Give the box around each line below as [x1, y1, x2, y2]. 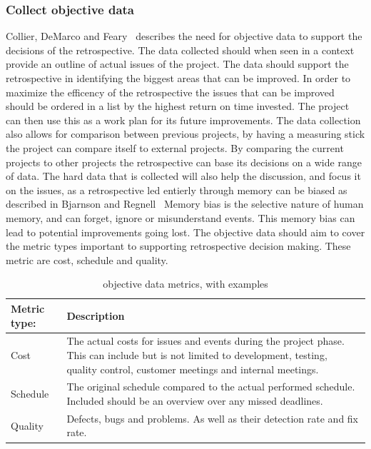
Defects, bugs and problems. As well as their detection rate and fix [66, 410, 359, 425]
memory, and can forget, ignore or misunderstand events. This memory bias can [6, 210, 355, 225]
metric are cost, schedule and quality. [6, 252, 168, 267]
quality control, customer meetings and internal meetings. [66, 361, 319, 376]
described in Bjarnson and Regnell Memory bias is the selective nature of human [6, 196, 364, 211]
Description [66, 308, 125, 323]
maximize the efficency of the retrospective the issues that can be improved [6, 84, 335, 99]
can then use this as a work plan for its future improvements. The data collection [6, 112, 361, 127]
